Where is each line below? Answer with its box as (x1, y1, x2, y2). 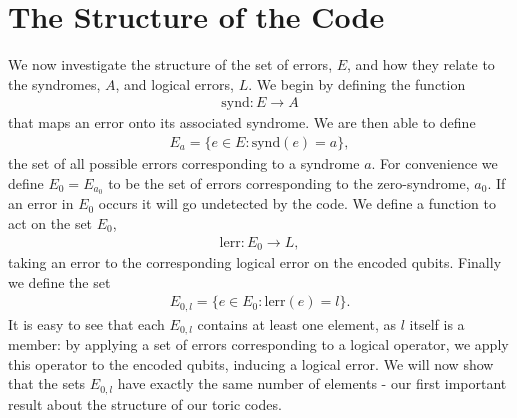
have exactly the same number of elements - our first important (117, 373, 507, 394)
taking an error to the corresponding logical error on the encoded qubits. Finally (8, 252, 502, 273)
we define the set (8, 271, 111, 292)
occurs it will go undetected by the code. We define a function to (98, 193, 496, 214)
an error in (8, 193, 74, 214)
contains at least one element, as (197, 313, 397, 334)
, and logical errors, (115, 73, 234, 94)
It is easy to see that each (8, 313, 165, 334)
